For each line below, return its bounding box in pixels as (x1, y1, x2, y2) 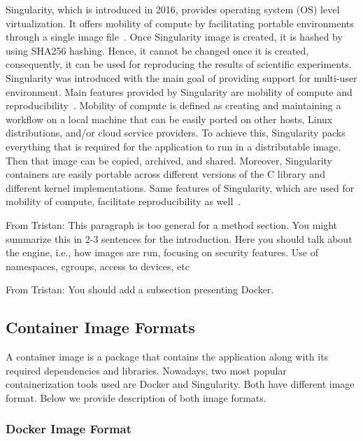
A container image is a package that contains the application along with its (6, 349, 329, 364)
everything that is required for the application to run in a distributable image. (6, 139, 341, 153)
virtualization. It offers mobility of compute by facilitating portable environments (6, 15, 354, 30)
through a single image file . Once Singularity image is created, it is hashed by (6, 29, 343, 44)
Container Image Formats (6, 316, 195, 338)
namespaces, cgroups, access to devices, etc (6, 258, 190, 273)
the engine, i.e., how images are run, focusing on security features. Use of (6, 245, 318, 260)
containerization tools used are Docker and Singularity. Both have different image (6, 377, 355, 391)
